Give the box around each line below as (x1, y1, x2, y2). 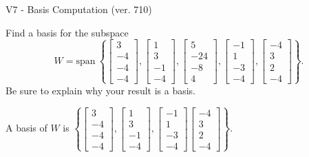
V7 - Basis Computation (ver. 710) (6, 2, 152, 16)
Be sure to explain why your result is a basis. (6, 83, 196, 97)
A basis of (6, 121, 47, 135)
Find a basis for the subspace (6, 25, 129, 39)
